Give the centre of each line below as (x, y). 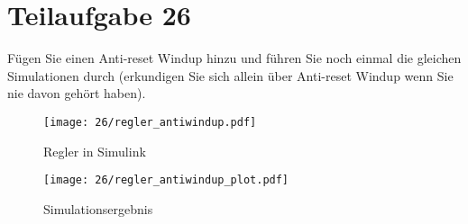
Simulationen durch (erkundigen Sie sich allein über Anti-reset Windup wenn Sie (230, 75)
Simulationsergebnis (98, 208)
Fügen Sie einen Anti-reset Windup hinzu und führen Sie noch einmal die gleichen (234, 58)
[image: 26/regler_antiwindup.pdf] (150, 122)
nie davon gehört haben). (77, 93)
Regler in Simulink (95, 151)
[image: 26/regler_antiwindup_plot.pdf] (166, 180)
